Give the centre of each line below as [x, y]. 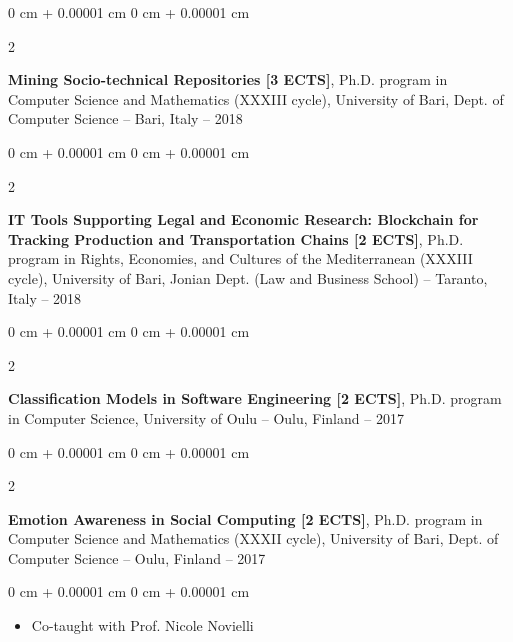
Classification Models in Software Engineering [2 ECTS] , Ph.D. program [255, 398]
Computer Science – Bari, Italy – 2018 [125, 118]
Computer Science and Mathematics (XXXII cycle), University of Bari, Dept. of [253, 538]
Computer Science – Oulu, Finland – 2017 [137, 557]
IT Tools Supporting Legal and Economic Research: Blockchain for [243, 219]
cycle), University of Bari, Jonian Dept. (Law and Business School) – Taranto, [248, 277]
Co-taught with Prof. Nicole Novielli [142, 625]
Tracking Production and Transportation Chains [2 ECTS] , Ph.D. [236, 238]
